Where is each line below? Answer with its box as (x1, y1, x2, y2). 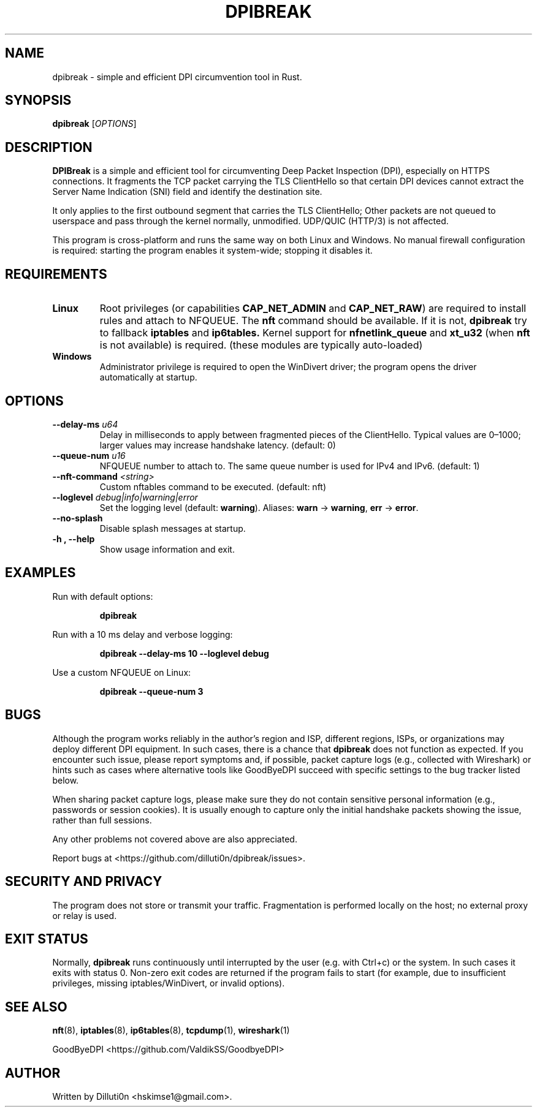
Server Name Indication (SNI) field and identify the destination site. (52, 186, 322, 197)
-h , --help (52, 533, 95, 544)
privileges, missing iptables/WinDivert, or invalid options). (52, 978, 285, 989)
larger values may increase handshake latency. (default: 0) (99, 439, 336, 450)
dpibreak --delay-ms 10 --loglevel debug (99, 648, 269, 659)
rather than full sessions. (52, 814, 152, 825)
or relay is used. (52, 910, 117, 921)
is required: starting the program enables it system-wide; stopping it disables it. (52, 245, 373, 256)
